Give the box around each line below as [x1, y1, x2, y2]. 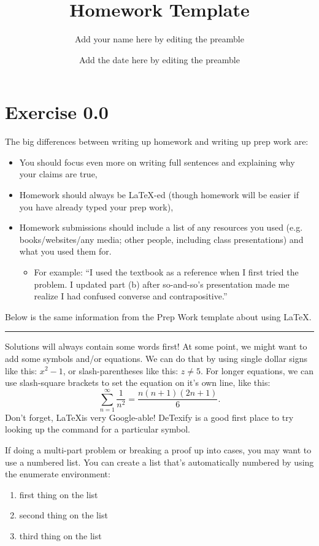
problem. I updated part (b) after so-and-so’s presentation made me [34, 277, 290, 290]
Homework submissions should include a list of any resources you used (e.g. [19, 221, 303, 234]
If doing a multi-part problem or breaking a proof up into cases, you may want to [5, 444, 312, 456]
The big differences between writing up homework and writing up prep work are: [5, 135, 309, 148]
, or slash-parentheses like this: [63, 364, 179, 377]
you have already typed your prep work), [19, 200, 174, 213]
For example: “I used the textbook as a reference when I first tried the [34, 266, 299, 278]
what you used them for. [19, 245, 112, 258]
